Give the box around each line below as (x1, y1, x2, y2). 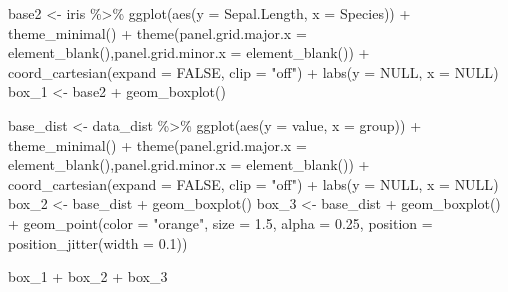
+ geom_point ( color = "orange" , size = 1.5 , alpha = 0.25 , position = (8, 212, 433, 233)
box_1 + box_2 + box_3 (8, 266, 168, 287)
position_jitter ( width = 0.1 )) (8, 232, 188, 253)
